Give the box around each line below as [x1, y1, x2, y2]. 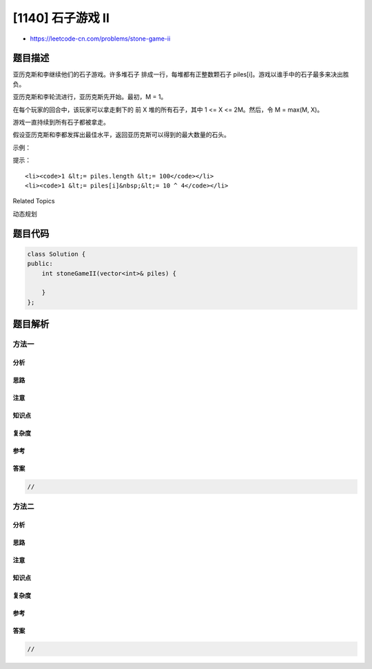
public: [27, 260, 53, 268]
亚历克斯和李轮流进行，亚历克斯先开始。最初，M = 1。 [12, 93, 167, 101]
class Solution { [27, 250, 86, 258]
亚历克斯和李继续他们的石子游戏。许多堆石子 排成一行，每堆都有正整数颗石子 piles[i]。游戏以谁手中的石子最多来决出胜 [12, 70, 349, 79]
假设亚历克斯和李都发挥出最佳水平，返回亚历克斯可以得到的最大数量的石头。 [12, 131, 230, 139]
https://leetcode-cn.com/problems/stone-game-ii [30, 34, 171, 43]
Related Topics [12, 197, 55, 205]
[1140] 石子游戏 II [12, 10, 110, 25]
